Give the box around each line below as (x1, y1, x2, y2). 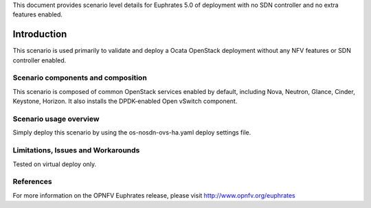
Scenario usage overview (12, 114, 100, 124)
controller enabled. (12, 56, 67, 65)
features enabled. (12, 10, 63, 19)
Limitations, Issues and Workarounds (12, 146, 140, 155)
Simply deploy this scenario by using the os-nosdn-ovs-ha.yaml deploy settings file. (12, 128, 251, 137)
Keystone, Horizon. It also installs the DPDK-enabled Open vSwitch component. (12, 97, 238, 106)
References (12, 177, 52, 187)
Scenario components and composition (12, 73, 147, 82)
